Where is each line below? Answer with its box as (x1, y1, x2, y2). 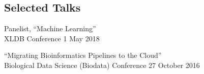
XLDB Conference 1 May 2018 (4, 33, 100, 43)
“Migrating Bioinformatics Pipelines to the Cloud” (4, 50, 162, 60)
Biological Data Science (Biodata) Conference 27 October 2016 (4, 59, 200, 70)
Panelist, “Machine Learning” (4, 23, 96, 34)
